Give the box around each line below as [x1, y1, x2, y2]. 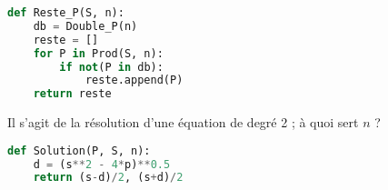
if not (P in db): [59, 60, 164, 74]
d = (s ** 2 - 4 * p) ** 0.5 [33, 157, 171, 171]
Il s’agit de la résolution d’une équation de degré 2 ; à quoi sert [7, 113, 359, 132]
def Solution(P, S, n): [7, 144, 151, 157]
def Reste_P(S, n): [7, 6, 124, 19]
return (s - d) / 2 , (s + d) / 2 [33, 171, 184, 185]
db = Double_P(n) [33, 19, 138, 33]
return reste [33, 87, 112, 101]
